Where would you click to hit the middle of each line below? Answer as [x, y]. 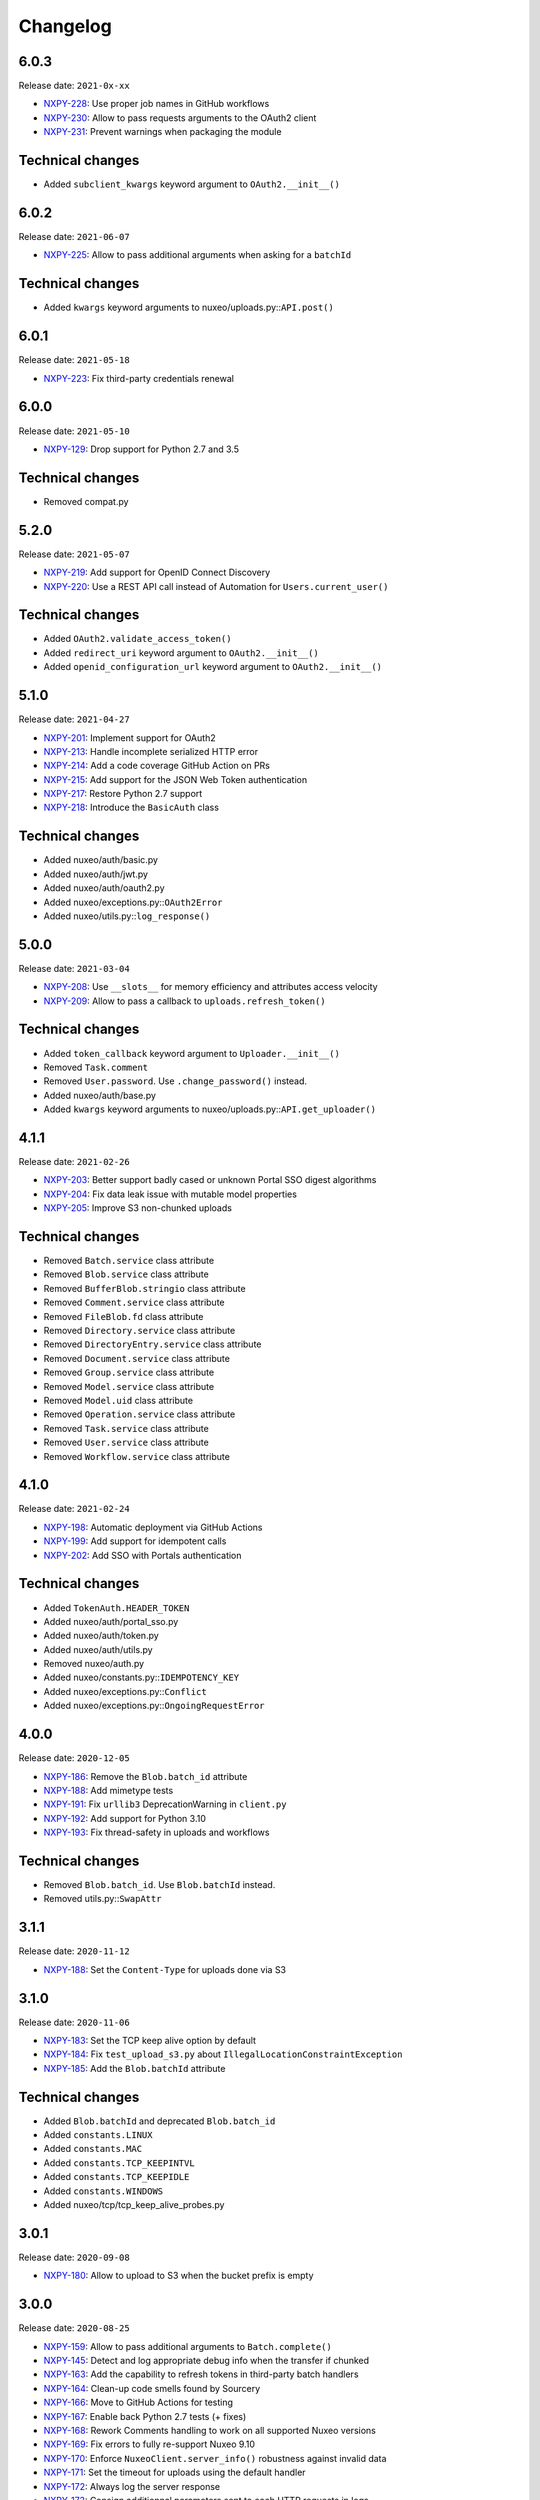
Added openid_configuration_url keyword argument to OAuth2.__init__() [213, 667]
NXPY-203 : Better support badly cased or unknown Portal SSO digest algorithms [210, 1180]
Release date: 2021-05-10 [74, 431]
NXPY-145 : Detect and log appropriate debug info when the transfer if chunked [206, 2361]
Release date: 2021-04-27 [74, 719]
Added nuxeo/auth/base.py [100, 1095]
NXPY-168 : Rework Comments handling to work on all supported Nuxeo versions [210, 2430]
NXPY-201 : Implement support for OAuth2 [129, 737]
